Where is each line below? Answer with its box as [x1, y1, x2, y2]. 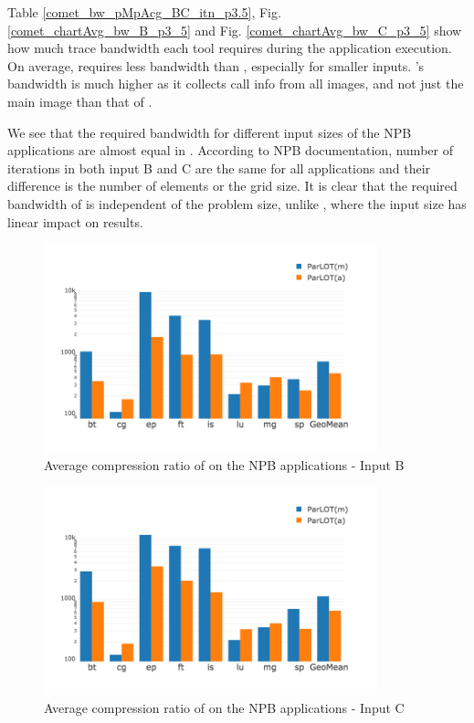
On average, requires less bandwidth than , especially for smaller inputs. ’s [7, 56, 425, 75]
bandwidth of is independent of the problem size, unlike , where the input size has [7, 194, 467, 213]
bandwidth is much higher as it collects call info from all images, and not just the [7, 74, 464, 93]
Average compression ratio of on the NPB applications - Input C [44, 697, 405, 717]
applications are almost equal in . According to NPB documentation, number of [7, 141, 453, 160]
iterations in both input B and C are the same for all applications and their [7, 158, 431, 177]
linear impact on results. [7, 212, 143, 231]
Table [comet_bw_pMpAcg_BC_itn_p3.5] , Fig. [7, 3, 281, 21]
